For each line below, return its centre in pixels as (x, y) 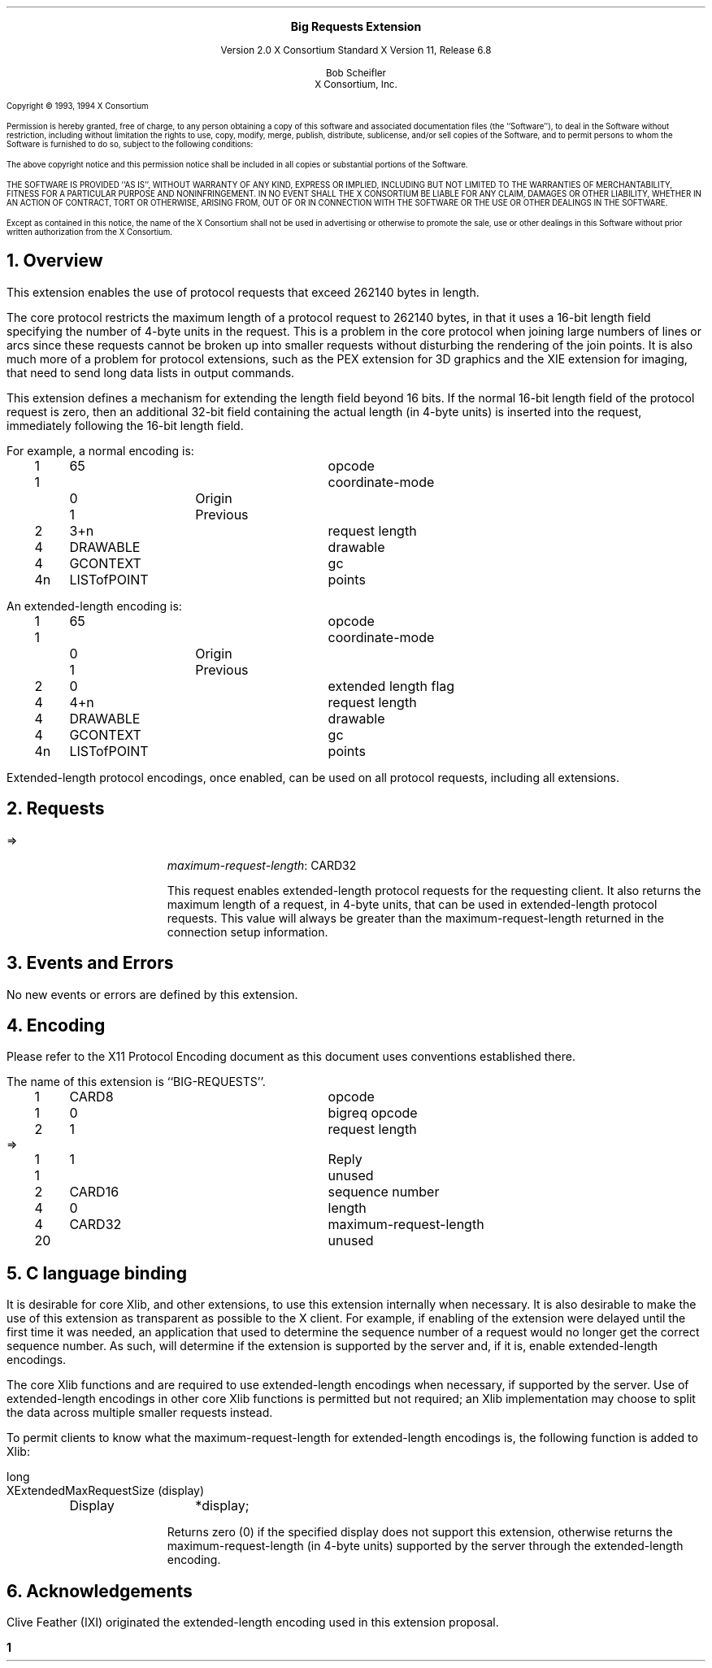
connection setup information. (247, 932)
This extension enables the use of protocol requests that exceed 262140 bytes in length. (243, 292)
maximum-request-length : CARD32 (262, 865)
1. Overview (55, 261)
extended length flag (391, 686)
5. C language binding (97, 1273)
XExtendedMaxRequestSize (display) (106, 1491)
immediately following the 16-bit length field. (125, 425)
